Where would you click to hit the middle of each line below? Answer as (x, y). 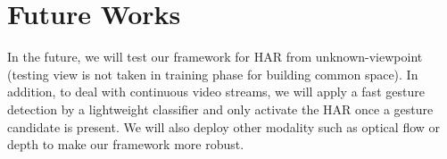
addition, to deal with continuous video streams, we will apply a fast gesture (216, 92)
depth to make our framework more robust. (126, 144)
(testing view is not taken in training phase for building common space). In (213, 74)
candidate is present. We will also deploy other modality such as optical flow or (224, 126)
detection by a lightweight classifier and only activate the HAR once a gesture (220, 109)
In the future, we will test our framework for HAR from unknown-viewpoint (215, 57)
